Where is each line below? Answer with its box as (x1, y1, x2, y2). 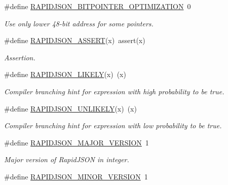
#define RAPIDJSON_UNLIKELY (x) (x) (4, 103, 137, 114)
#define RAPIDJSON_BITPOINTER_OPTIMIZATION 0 (4, 1, 191, 11)
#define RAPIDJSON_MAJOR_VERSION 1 (4, 137, 149, 147)
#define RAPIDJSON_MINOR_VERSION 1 (4, 171, 148, 181)
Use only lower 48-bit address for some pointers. (4, 18, 154, 28)
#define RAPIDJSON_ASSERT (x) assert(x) (4, 35, 145, 46)
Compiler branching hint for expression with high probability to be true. (4, 86, 224, 96)
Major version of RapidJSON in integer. (4, 154, 129, 165)
